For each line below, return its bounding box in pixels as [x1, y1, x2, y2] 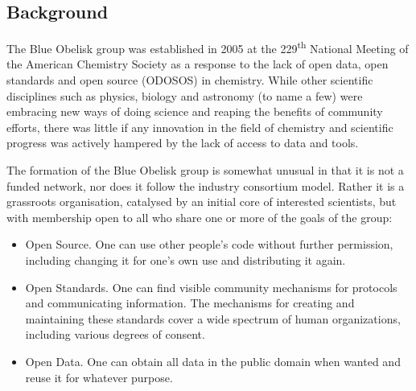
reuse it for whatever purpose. [25, 368, 173, 385]
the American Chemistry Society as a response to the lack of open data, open [6, 56, 389, 72]
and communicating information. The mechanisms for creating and [25, 294, 355, 311]
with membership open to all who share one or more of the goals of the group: [6, 208, 393, 225]
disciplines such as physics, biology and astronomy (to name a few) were [6, 87, 363, 104]
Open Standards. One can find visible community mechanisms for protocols [25, 278, 397, 295]
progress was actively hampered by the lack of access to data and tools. [6, 134, 359, 151]
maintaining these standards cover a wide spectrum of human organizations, [25, 310, 401, 327]
